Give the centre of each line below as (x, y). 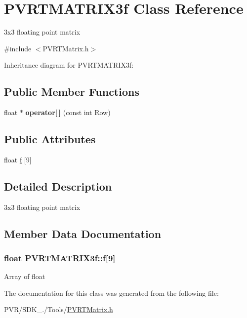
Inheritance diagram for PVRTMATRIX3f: (69, 65)
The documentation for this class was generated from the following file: (111, 293)
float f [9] (18, 159)
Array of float (25, 276)
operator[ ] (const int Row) (68, 112)
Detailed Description (58, 186)
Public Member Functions (72, 92)
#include (18, 48)
